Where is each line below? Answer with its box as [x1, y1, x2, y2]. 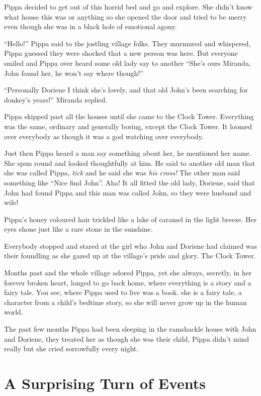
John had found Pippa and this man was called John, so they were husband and [4, 187, 251, 197]
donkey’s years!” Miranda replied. [4, 94, 108, 105]
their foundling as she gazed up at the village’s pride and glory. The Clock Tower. [4, 250, 256, 261]
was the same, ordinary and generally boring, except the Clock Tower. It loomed [4, 121, 252, 131]
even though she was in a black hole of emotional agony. [4, 21, 177, 32]
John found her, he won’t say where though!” [4, 67, 143, 78]
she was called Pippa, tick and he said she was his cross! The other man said [4, 167, 240, 178]
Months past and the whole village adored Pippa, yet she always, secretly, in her [4, 267, 252, 278]
